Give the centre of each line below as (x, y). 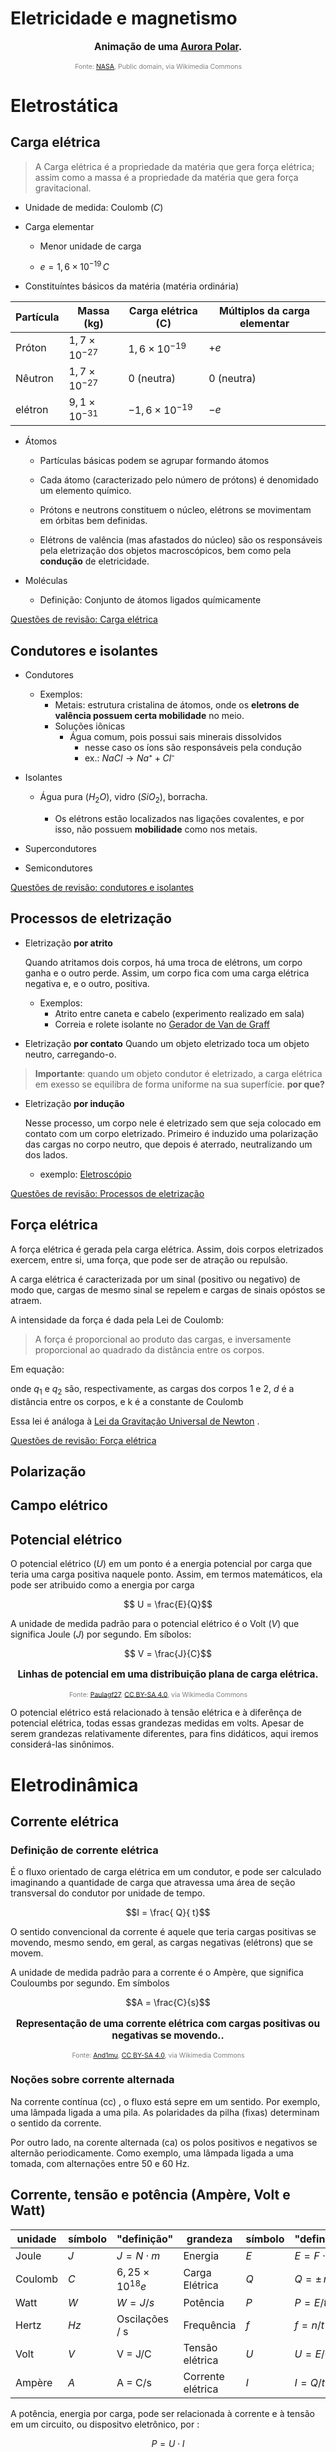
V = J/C (134, 2354)
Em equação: (37, 1369)
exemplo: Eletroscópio (85, 1174)
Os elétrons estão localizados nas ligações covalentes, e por (179, 819)
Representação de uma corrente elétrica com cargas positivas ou (168, 2023)
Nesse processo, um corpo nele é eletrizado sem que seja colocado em (173, 1123)
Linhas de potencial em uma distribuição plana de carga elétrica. (168, 1674)
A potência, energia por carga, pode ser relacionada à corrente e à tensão (162, 2413)
